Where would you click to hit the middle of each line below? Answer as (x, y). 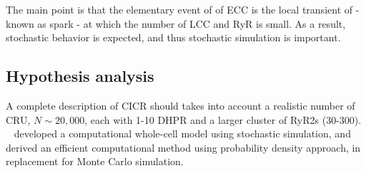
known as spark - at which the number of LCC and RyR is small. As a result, (176, 23)
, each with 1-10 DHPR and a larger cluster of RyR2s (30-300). (223, 119)
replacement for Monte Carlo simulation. (95, 161)
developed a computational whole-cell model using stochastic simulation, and (182, 133)
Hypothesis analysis (80, 76)
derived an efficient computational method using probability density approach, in (183, 147)
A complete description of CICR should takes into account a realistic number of (180, 105)
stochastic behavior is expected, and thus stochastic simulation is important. (173, 37)
